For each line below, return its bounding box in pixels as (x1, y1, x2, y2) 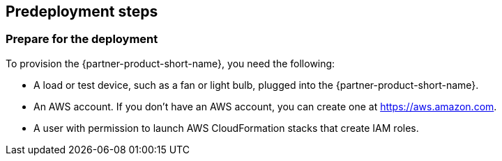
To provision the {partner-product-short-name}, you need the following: (6, 57, 335, 69)
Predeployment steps (6, 3, 158, 20)
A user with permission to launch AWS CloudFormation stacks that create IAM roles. (33, 121, 419, 134)
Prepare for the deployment (6, 32, 158, 46)
